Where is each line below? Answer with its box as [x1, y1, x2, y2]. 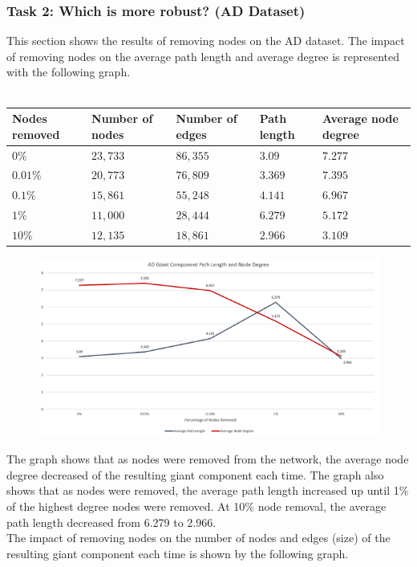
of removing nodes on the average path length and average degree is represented [6, 47, 400, 64]
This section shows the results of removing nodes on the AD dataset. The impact [6, 32, 405, 49]
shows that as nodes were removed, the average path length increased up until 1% [6, 482, 409, 499]
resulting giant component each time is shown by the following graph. [6, 545, 349, 561]
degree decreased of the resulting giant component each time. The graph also [6, 466, 384, 483]
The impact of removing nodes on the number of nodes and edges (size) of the [6, 529, 391, 546]
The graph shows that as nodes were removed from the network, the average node [6, 451, 409, 467]
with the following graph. [6, 63, 131, 80]
